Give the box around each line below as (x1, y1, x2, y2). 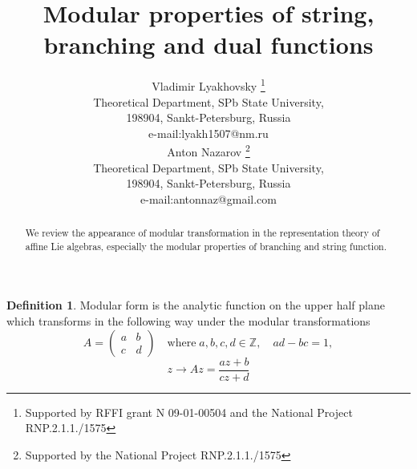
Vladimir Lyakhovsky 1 (152, 75, 265, 94)
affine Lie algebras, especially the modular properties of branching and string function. (25, 239, 387, 253)
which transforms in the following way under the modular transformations (6, 313, 370, 330)
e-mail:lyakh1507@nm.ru (148, 124, 269, 141)
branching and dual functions (43, 28, 374, 61)
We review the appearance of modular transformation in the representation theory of (25, 226, 380, 240)
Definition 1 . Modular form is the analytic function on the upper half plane (6, 297, 385, 313)
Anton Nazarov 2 (167, 141, 250, 160)
